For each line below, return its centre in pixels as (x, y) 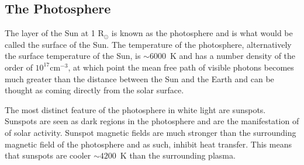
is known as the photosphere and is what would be (202, 33)
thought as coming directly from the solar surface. (94, 90)
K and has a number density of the (233, 56)
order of (19, 67)
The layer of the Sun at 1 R (54, 33)
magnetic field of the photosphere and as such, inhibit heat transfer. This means (148, 144)
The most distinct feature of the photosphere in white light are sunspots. (135, 109)
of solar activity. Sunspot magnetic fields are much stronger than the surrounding (151, 132)
